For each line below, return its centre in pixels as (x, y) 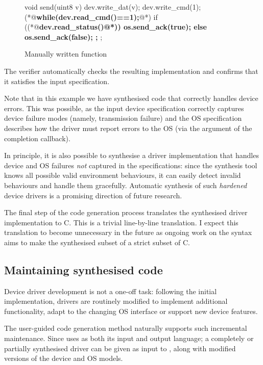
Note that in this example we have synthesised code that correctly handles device (131, 98)
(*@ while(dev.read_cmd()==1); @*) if (91, 17)
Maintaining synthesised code (83, 269)
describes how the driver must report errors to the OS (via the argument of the (128, 128)
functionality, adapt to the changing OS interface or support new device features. (131, 311)
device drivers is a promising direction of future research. (93, 195)
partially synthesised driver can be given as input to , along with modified (120, 348)
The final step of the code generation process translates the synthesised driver (126, 212)
